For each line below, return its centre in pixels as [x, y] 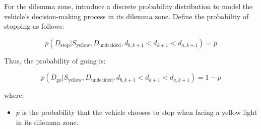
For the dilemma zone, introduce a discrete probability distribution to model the [128, 6]
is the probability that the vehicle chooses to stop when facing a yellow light [140, 112]
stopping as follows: [34, 26]
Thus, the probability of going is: [55, 60]
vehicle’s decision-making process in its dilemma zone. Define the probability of [126, 16]
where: [14, 95]
